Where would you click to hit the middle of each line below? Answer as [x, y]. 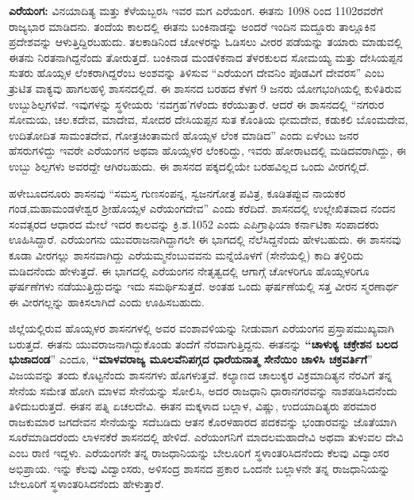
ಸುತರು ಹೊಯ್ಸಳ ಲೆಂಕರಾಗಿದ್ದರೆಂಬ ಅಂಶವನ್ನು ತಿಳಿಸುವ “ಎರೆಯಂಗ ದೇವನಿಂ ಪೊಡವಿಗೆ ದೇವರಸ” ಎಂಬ [197, 73]
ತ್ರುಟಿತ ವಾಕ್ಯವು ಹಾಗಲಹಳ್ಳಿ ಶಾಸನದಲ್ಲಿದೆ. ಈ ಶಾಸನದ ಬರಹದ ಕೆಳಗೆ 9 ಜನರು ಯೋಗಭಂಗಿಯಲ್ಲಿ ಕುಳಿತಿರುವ [205, 88]
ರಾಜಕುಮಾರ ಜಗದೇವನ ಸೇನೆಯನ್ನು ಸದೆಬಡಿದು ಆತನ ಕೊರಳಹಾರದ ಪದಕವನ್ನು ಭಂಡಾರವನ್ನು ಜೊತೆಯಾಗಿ [203, 421]
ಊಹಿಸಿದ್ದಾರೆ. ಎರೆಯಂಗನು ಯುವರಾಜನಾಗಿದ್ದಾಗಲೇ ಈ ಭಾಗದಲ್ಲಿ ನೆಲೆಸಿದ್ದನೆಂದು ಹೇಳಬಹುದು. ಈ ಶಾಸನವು [205, 239]
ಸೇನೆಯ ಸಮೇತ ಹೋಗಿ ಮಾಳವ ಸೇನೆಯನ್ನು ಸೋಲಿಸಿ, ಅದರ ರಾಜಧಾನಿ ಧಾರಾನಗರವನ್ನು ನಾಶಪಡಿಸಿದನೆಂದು [203, 390]
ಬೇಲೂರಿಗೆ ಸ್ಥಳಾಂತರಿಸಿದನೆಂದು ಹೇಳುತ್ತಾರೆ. [86, 484]
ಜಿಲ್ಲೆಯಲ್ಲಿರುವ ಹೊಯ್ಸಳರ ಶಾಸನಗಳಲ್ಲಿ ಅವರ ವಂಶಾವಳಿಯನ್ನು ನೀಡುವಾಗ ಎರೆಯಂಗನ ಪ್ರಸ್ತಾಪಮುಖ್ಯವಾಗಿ [201, 328]
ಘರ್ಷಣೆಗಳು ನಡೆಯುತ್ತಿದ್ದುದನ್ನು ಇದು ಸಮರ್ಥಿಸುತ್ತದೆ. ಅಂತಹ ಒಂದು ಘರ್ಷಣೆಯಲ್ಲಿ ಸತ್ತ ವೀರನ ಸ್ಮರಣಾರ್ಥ [204, 286]
